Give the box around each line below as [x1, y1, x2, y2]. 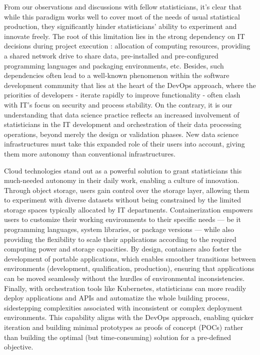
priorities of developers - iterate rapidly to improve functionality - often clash [4, 89, 240, 100]
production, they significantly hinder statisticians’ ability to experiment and [4, 21, 237, 31]
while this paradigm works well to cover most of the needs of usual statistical [4, 11, 240, 21]
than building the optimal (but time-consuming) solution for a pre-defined [4, 331, 231, 342]
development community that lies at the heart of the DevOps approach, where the [4, 79, 256, 90]
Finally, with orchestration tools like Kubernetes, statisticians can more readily [4, 282, 246, 293]
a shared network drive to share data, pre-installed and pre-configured [4, 50, 218, 60]
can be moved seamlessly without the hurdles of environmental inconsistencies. [4, 273, 245, 283]
